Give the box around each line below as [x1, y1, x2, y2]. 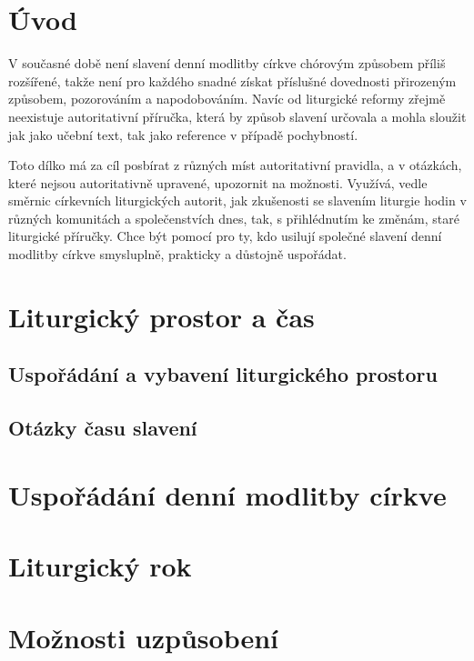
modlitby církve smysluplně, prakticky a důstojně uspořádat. [8, 245, 347, 264]
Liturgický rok [8, 547, 192, 585]
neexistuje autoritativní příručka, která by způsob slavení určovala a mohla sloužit [8, 106, 467, 125]
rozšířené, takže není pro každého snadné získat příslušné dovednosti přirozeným [8, 71, 457, 90]
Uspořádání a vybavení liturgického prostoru [8, 360, 438, 388]
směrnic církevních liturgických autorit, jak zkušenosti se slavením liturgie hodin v [8, 191, 467, 210]
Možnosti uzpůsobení [8, 618, 279, 656]
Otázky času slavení [8, 414, 197, 442]
